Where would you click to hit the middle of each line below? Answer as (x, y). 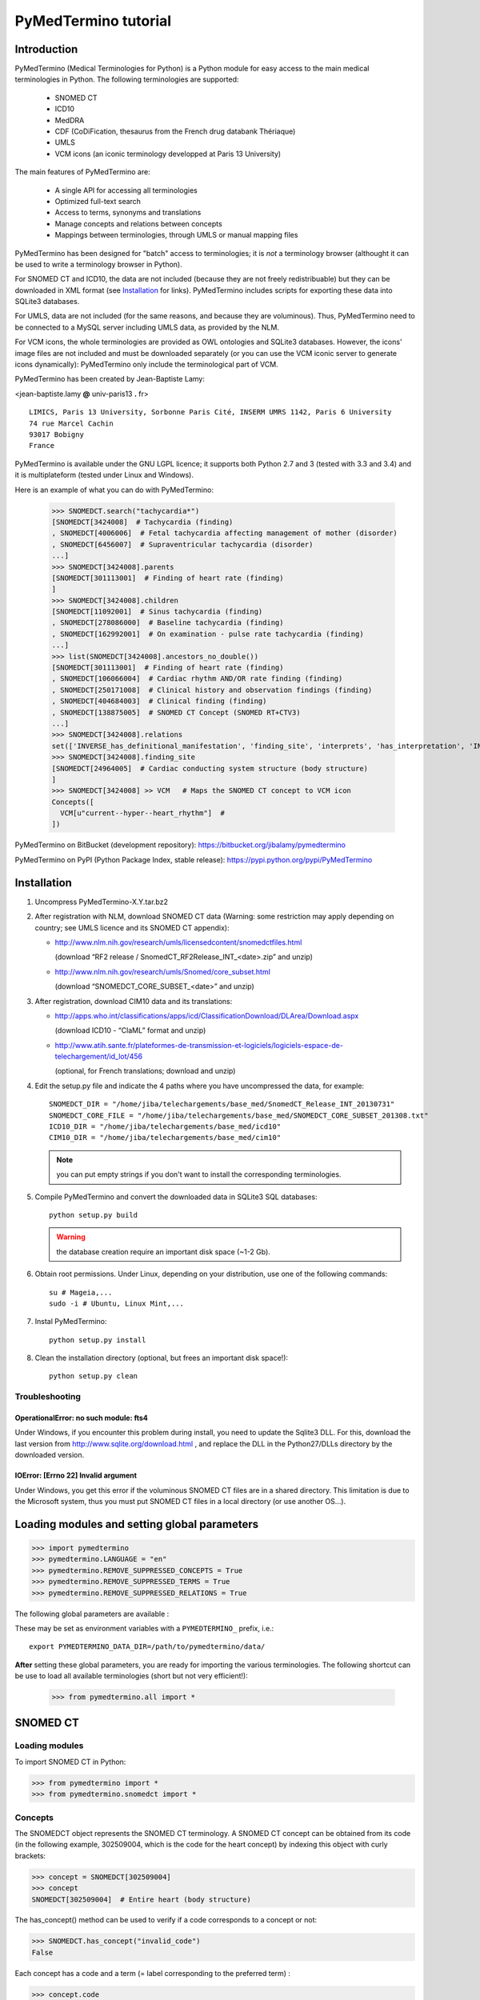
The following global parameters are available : (92, 1614)
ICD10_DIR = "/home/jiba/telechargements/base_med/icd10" (165, 1127)
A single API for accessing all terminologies (126, 190)
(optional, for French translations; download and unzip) (145, 1071)
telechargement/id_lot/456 (99, 1057)
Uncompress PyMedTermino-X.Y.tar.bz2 (101, 902)
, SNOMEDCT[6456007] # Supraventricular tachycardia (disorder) (182, 544)
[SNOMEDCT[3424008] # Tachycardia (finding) (142, 522)
